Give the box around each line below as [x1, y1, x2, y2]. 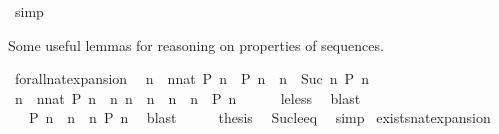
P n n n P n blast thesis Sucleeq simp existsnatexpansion [28, 107, 491, 128]
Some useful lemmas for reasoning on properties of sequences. [8, 34, 384, 55]
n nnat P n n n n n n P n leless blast [14, 87, 361, 108]
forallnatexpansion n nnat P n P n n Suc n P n [14, 68, 369, 89]
